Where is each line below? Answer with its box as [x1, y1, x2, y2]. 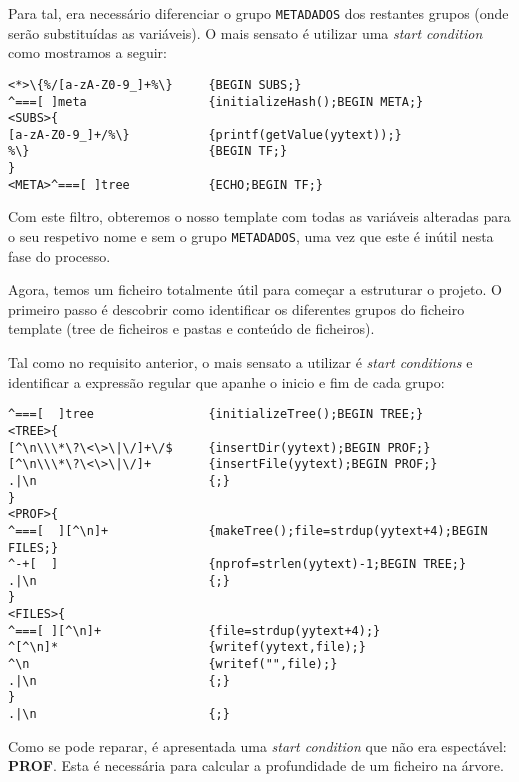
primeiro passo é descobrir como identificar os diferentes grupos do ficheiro [8, 298, 465, 319]
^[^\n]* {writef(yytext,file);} [8, 640, 366, 655]
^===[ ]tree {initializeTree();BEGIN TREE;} [8, 407, 424, 422]
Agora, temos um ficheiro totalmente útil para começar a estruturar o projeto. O [8, 279, 502, 300]
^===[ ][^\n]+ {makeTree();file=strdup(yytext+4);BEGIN [8, 523, 488, 538]
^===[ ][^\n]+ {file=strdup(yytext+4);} [8, 623, 381, 638]
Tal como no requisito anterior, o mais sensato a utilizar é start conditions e [8, 352, 473, 373]
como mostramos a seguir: [8, 42, 167, 63]
